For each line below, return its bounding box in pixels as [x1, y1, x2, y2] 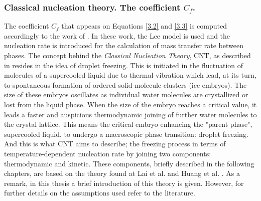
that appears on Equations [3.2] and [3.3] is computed [61, 21, 227, 31]
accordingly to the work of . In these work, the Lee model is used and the [4, 30, 230, 41]
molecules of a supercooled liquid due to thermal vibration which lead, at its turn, [4, 70, 256, 80]
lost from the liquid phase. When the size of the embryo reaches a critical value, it [4, 99, 257, 109]
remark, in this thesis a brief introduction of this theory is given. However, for [4, 177, 244, 188]
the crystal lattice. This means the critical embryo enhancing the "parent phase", [4, 119, 252, 129]
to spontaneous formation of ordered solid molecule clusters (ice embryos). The [4, 79, 247, 90]
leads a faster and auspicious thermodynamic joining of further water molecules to [4, 109, 257, 119]
